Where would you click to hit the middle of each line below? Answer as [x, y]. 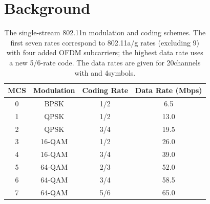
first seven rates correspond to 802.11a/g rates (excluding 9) [105, 42]
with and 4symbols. [105, 72]
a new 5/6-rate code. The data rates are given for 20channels [105, 62]
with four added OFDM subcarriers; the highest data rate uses [105, 52]
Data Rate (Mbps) [169, 90]
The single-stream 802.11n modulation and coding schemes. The [105, 32]
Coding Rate [105, 90]
